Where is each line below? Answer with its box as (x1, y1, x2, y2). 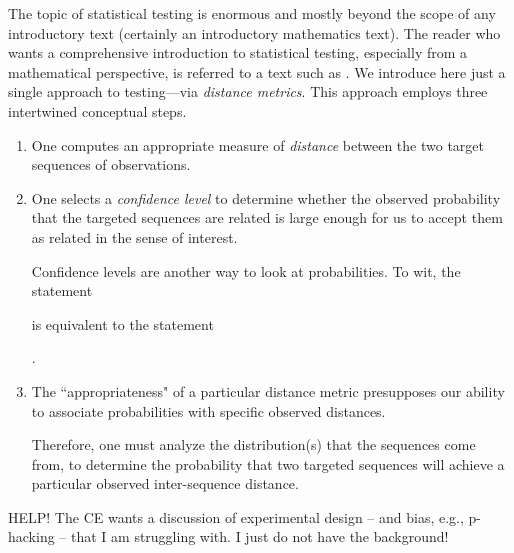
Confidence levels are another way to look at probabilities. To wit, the (31, 260, 461, 281)
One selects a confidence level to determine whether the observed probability (31, 187, 501, 208)
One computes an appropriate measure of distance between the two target (31, 134, 484, 155)
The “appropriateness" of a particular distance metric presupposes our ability (31, 380, 505, 401)
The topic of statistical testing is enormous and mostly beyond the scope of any (8, 3, 496, 23)
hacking (8, 526, 55, 547)
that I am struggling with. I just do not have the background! (70, 526, 449, 547)
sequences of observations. (31, 154, 191, 175)
